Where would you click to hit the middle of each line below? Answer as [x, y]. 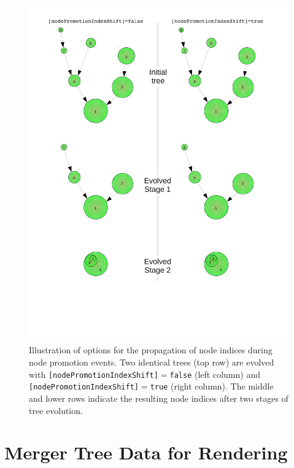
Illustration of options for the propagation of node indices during [151, 350]
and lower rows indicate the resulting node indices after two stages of [159, 398]
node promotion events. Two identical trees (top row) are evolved [152, 362]
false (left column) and [215, 374]
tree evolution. [56, 410]
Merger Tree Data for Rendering [146, 452]
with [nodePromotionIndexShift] [94, 374]
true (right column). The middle [212, 386]
